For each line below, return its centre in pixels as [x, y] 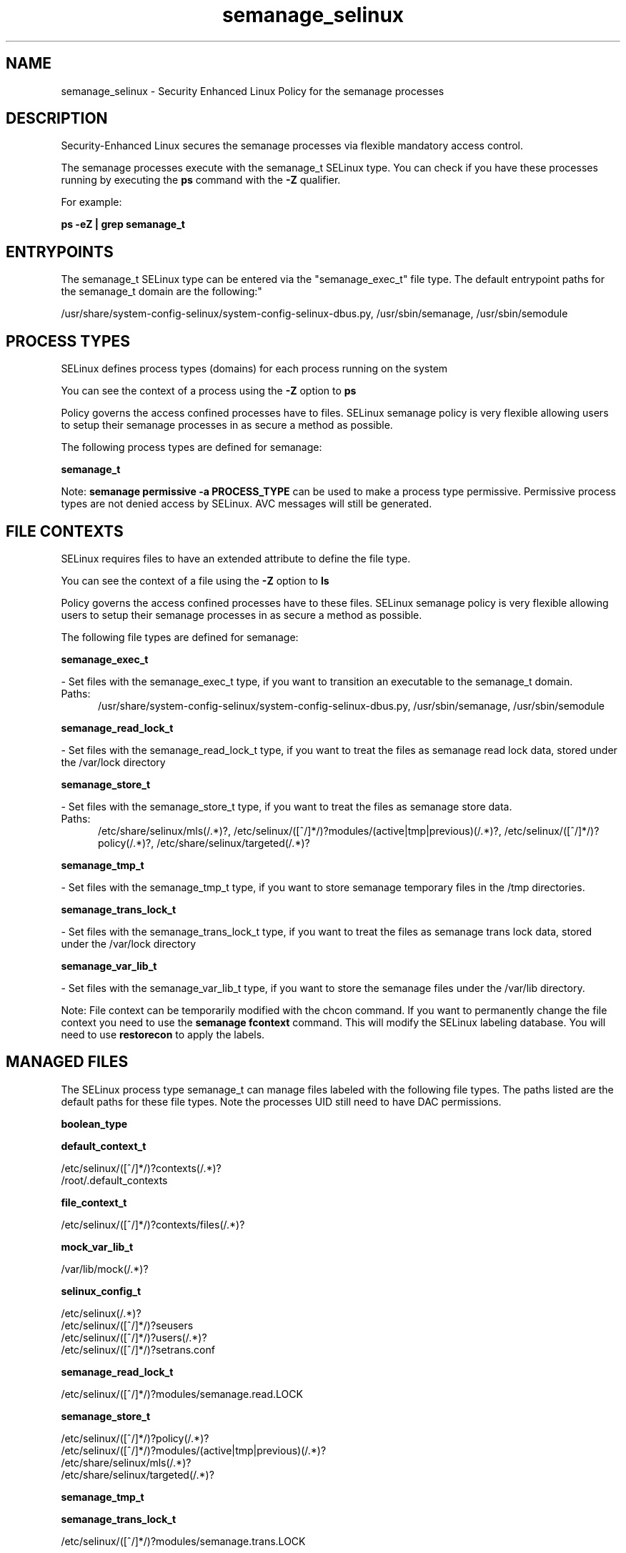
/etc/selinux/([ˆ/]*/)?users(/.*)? [134, 1337]
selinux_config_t [101, 1291]
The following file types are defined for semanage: [180, 637]
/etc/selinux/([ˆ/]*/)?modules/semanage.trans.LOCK [183, 1541]
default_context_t [104, 1146]
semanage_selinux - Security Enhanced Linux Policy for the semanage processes [253, 91]
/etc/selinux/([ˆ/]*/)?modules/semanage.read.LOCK [182, 1394]
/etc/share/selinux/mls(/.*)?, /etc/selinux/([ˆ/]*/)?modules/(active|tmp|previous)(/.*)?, [300, 830]
